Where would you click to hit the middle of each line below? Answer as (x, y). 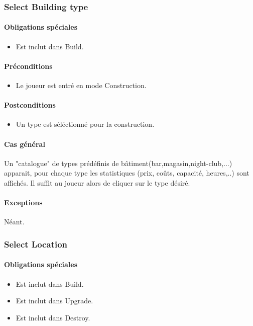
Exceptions (23, 202)
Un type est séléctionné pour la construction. (85, 124)
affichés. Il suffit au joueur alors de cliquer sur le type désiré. (97, 183)
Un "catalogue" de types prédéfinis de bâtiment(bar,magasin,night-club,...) (118, 163)
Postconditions (30, 105)
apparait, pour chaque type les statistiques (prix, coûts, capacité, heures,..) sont (127, 173)
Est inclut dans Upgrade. (54, 301)
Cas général (25, 144)
